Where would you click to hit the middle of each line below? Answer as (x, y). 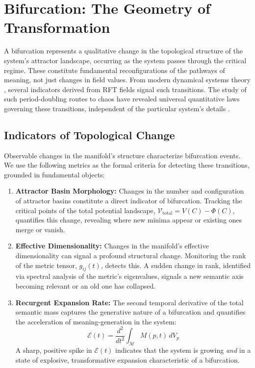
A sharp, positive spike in (54, 350)
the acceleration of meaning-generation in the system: (96, 321)
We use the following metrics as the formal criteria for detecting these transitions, (127, 165)
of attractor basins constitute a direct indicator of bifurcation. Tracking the (129, 201)
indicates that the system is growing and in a (183, 350)
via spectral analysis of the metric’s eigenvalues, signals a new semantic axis (129, 276)
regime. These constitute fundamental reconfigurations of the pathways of (115, 70)
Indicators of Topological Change (89, 135)
